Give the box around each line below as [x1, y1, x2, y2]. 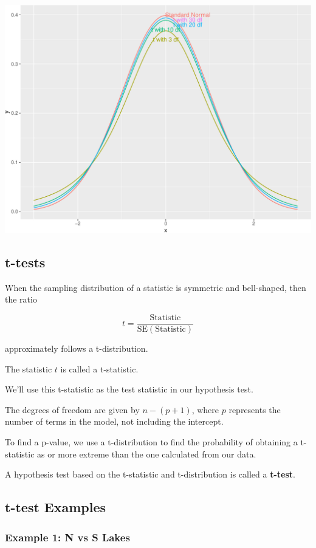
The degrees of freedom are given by [5, 403, 140, 416]
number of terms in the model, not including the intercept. [5, 415, 224, 428]
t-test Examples [5, 498, 106, 516]
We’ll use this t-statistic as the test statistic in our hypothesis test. [5, 383, 253, 396]
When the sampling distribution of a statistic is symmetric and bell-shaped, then [5, 281, 306, 293]
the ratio [5, 293, 37, 306]
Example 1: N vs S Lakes [5, 529, 130, 544]
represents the [228, 403, 281, 416]
